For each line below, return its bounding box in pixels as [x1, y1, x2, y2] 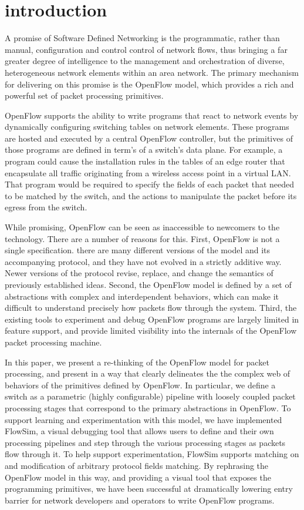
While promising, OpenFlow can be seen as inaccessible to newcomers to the [5, 221, 280, 233]
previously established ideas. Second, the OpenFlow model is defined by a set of [5, 279, 292, 290]
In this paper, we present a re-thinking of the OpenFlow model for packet [5, 355, 269, 368]
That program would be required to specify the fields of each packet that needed [5, 178, 295, 190]
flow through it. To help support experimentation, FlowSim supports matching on [5, 448, 299, 460]
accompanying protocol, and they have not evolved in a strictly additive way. [5, 255, 282, 267]
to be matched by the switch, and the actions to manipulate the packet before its [5, 189, 297, 202]
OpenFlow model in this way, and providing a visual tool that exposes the [5, 471, 272, 483]
